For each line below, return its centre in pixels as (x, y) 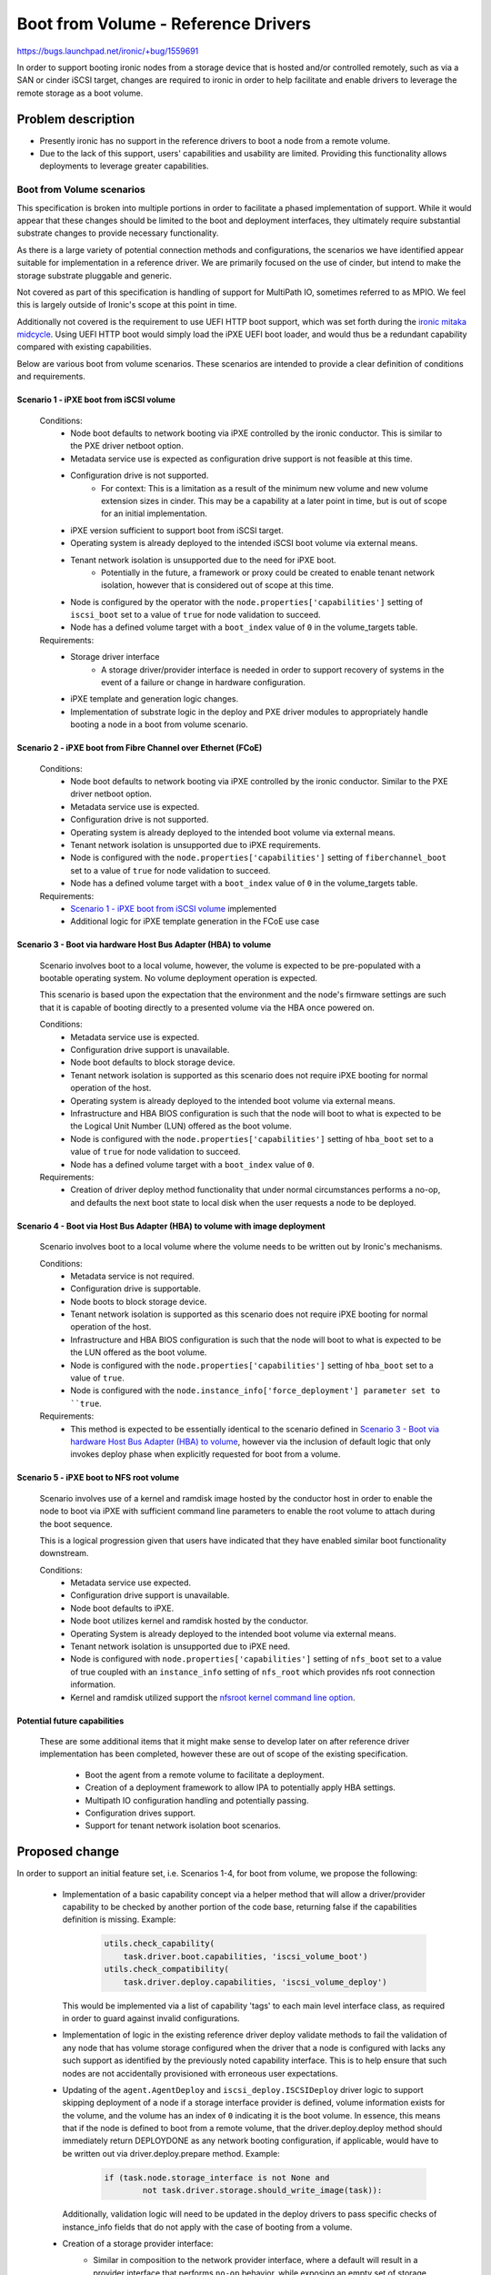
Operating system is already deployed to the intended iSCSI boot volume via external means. (244, 543)
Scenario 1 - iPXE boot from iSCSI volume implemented (174, 908)
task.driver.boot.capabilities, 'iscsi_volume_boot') (245, 1956)
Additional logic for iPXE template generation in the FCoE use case (195, 921)
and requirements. (51, 377)
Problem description (76, 119)
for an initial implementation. (155, 513)
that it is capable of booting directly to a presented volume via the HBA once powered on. (207, 1007)
